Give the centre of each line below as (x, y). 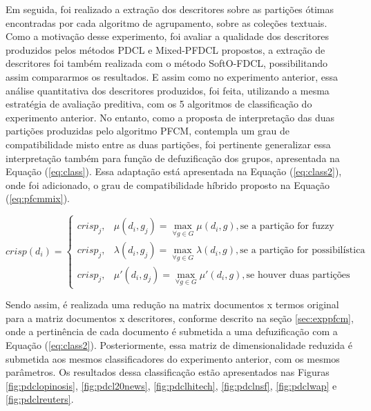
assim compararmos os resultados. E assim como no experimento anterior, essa (172, 76)
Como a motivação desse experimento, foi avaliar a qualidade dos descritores (167, 36)
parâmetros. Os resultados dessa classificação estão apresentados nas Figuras (168, 372)
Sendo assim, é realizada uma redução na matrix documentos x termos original (172, 304)
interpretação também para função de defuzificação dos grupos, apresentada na (173, 158)
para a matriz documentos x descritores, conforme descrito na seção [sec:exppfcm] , (180, 318)
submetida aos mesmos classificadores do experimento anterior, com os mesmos (173, 358)
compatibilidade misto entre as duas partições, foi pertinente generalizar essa (168, 144)
